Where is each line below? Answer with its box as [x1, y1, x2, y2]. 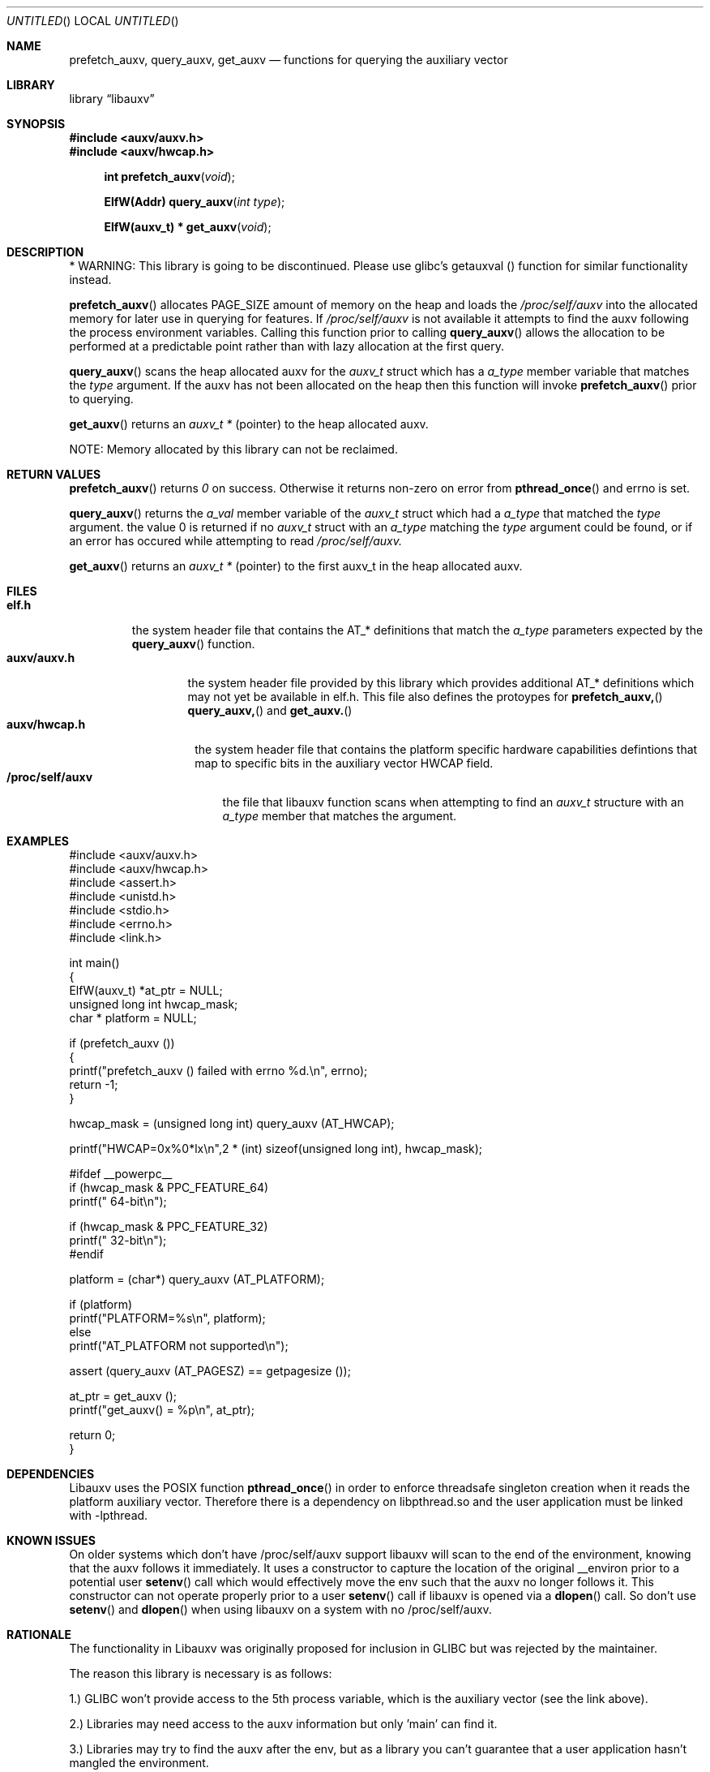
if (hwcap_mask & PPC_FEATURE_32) [69, 1219, 268, 1233]
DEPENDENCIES [6, 1467, 95, 1481]
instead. [69, 273, 112, 286]
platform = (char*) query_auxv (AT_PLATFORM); [69, 1272, 325, 1286]
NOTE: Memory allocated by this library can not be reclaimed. [69, 442, 398, 456]
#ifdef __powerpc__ [69, 1167, 173, 1181]
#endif [69, 1247, 104, 1261]
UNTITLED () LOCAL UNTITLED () [6, 14, 179, 28]
